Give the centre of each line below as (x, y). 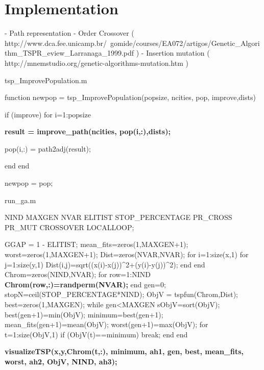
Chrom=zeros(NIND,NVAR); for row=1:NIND (78, 274)
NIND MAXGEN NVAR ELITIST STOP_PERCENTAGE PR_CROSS (118, 217)
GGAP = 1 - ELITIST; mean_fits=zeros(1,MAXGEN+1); (97, 244)
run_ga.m (20, 200)
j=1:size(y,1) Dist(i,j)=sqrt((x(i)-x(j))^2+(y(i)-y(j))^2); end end (105, 264)
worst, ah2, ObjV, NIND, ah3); (61, 361)
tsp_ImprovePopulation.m (46, 80)
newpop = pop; (29, 183)
